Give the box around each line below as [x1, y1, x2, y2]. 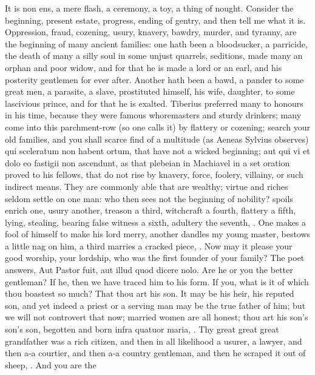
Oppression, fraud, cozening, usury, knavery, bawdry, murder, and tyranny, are [5, 25, 297, 38]
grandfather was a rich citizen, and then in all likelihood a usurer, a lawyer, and [5, 334, 302, 347]
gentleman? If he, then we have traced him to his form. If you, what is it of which [5, 275, 309, 288]
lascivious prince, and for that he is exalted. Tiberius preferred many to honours [5, 96, 303, 109]
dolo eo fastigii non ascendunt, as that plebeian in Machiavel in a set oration [5, 156, 290, 169]
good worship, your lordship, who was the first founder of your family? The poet [5, 251, 305, 264]
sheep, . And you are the [5, 358, 97, 371]
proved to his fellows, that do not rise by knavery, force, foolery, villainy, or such [5, 168, 303, 181]
